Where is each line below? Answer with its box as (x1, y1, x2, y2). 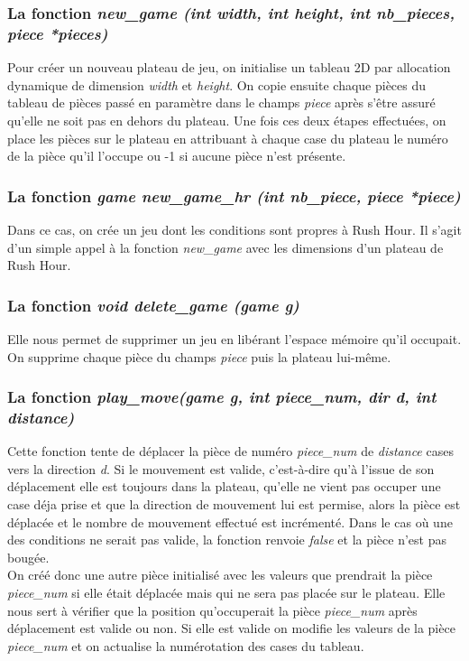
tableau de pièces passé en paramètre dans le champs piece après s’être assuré (7, 93, 436, 112)
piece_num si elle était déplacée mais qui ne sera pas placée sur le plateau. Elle (7, 583, 446, 601)
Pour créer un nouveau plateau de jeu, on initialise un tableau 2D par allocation (7, 58, 451, 77)
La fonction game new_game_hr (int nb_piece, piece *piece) (7, 184, 461, 207)
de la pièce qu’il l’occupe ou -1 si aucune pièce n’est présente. (7, 146, 346, 165)
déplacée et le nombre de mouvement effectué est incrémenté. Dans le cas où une (7, 512, 453, 531)
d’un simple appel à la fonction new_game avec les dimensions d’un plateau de (7, 237, 444, 256)
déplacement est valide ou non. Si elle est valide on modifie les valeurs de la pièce (7, 619, 455, 638)
